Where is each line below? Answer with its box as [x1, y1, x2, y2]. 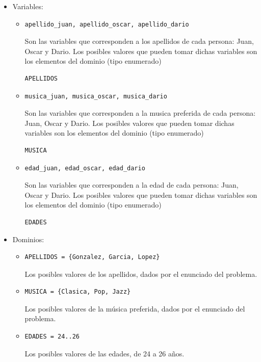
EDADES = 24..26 [24, 333, 80, 341]
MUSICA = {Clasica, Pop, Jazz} [24, 288, 131, 296]
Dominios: [12, 234, 44, 244]
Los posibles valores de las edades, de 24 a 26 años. [24, 348, 185, 358]
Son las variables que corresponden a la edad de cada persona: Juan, [24, 179, 239, 190]
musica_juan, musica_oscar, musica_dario [24, 92, 167, 100]
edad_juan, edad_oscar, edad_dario [24, 164, 145, 172]
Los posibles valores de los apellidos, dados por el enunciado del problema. [24, 268, 257, 279]
